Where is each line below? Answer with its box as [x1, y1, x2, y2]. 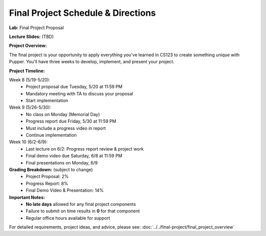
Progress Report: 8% [26, 180, 68, 186]
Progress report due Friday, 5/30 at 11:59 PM [26, 118, 117, 124]
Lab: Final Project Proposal [9, 25, 64, 31]
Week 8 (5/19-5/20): [9, 77, 50, 82]
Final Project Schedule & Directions [9, 7, 156, 18]
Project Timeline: [9, 68, 45, 74]
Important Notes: [9, 194, 45, 200]
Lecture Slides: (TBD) [9, 34, 54, 39]
